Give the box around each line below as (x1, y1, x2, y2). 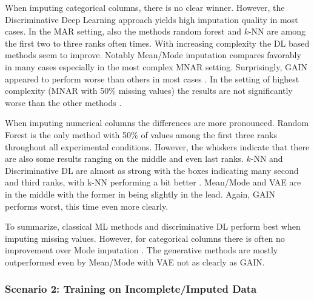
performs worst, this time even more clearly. (5, 199, 169, 212)
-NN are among (248, 25, 306, 38)
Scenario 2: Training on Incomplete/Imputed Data (5, 281, 257, 296)
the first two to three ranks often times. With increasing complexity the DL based (5, 36, 310, 49)
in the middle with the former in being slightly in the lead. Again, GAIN (5, 187, 275, 200)
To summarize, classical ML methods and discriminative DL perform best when (5, 220, 301, 233)
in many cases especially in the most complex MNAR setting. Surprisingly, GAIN (5, 60, 307, 73)
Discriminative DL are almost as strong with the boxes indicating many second (5, 164, 299, 176)
